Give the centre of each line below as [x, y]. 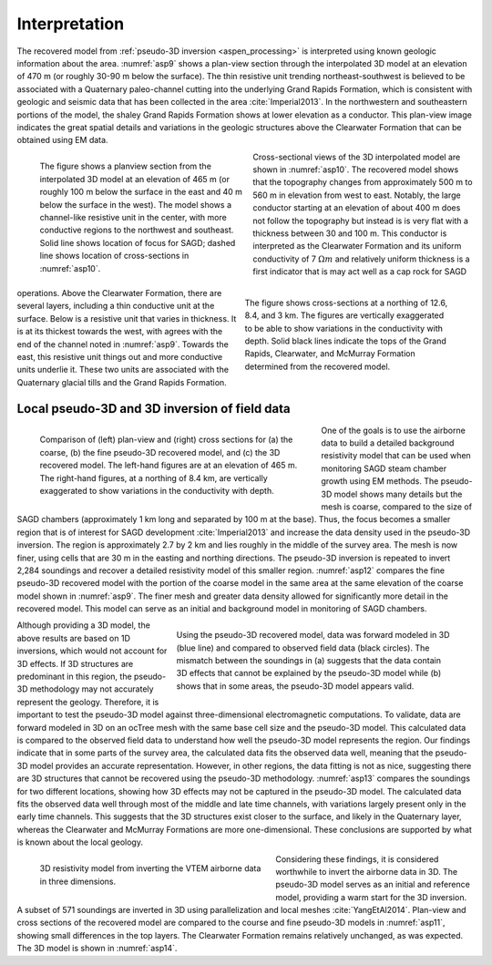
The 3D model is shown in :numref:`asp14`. [97, 949]
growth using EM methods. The [380, 481]
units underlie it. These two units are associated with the [123, 370]
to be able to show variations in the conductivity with [344, 328]
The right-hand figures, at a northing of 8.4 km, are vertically [154, 477]
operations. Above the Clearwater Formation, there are [119, 293]
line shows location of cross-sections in [114, 256]
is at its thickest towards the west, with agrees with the [120, 332]
